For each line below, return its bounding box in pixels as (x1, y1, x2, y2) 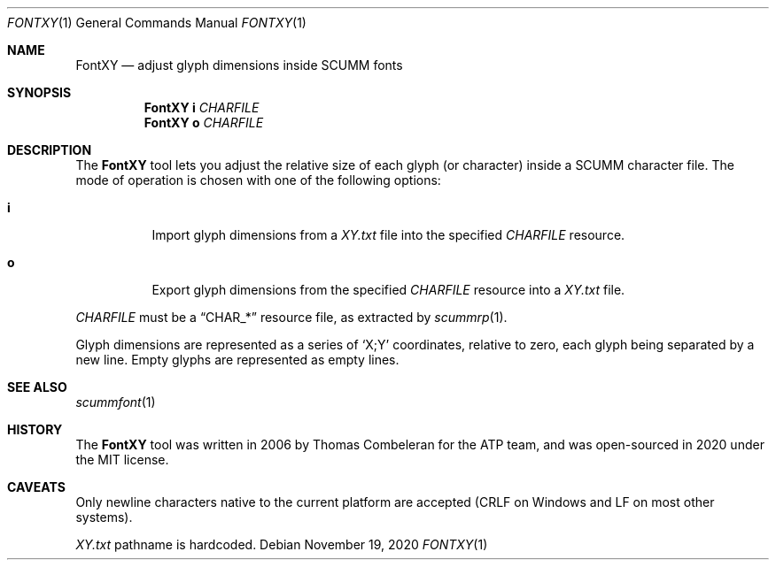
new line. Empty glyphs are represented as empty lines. (75, 352, 400, 367)
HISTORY (7, 422, 63, 437)
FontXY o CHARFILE (144, 115, 264, 130)
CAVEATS (7, 479, 66, 494)
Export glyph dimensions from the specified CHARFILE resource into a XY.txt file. (151, 282, 625, 297)
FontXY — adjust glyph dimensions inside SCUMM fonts (75, 57, 403, 73)
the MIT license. (75, 452, 169, 467)
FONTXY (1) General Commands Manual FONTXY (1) (7, 15, 307, 30)
